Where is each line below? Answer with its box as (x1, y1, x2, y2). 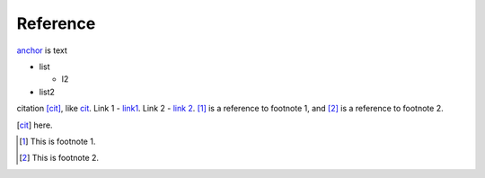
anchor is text (16, 45, 67, 56)
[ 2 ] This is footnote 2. (19, 153, 99, 164)
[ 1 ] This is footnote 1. (19, 136, 96, 147)
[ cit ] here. (16, 120, 53, 130)
